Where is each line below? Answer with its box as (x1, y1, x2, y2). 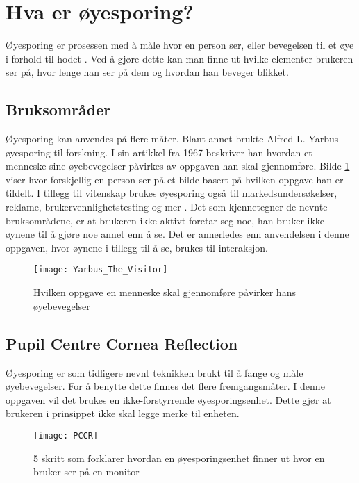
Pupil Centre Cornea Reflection (6, 332, 238, 354)
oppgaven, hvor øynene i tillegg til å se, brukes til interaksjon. (6, 240, 268, 254)
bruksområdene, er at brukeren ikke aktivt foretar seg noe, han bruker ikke (6, 213, 325, 227)
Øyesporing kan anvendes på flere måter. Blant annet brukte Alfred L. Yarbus (6, 131, 339, 146)
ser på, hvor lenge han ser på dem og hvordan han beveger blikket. (6, 65, 289, 79)
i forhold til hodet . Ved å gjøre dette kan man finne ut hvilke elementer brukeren (6, 51, 353, 65)
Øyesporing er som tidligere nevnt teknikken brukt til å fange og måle (6, 365, 303, 379)
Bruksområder (6, 99, 111, 120)
